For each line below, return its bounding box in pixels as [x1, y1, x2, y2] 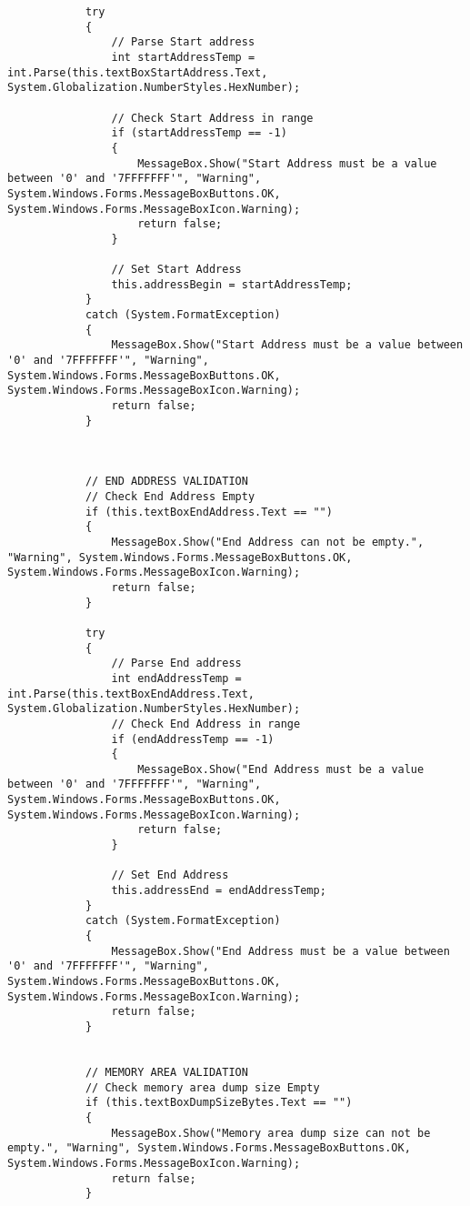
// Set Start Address [111, 263, 242, 276]
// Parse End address [111, 657, 242, 670]
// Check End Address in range [111, 717, 301, 730]
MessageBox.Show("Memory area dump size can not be [111, 1126, 431, 1140]
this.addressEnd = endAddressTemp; [111, 884, 326, 898]
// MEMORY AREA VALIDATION [85, 1065, 248, 1079]
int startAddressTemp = [111, 50, 255, 64]
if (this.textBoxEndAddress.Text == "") [85, 505, 333, 518]
